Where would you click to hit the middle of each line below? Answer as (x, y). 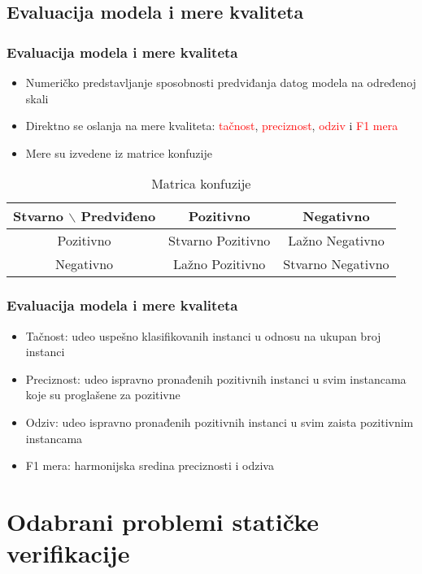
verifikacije (68, 553)
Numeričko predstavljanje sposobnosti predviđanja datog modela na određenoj (221, 82)
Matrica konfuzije (201, 184)
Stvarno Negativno (336, 264)
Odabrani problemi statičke (163, 521)
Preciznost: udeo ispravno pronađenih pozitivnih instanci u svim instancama (216, 378)
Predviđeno (118, 216)
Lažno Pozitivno (220, 264)
